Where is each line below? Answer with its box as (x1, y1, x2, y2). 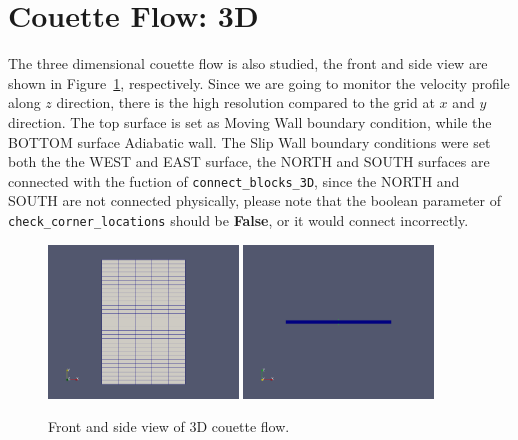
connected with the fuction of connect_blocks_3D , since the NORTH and (8, 170, 460, 191)
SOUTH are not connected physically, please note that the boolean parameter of (8, 190, 501, 211)
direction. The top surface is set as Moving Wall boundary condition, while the (8, 111, 492, 132)
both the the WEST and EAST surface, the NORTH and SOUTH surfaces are (8, 151, 490, 172)
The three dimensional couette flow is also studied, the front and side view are (8, 53, 488, 74)
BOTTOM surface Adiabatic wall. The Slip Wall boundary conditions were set (8, 131, 491, 152)
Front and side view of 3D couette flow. (48, 416, 290, 437)
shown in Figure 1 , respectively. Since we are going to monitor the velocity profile (8, 72, 510, 93)
